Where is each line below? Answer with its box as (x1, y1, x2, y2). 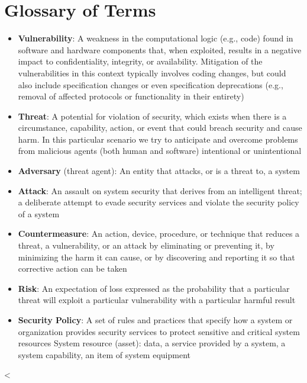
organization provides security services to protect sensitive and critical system (18, 325, 300, 337)
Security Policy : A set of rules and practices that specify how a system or (18, 314, 293, 326)
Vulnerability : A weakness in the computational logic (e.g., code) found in (18, 32, 293, 44)
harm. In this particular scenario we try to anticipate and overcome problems (18, 133, 298, 145)
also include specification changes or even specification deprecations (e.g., (18, 78, 283, 91)
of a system (18, 207, 60, 220)
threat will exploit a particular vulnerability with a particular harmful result (18, 294, 296, 306)
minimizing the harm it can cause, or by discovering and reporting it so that (18, 250, 295, 263)
